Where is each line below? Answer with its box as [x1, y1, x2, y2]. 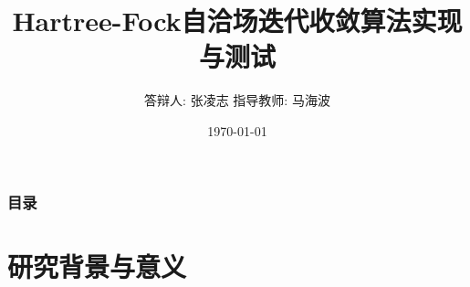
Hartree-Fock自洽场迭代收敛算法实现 [12, 2, 463, 39]
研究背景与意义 [7, 247, 187, 284]
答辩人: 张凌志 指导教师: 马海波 [144, 90, 330, 110]
